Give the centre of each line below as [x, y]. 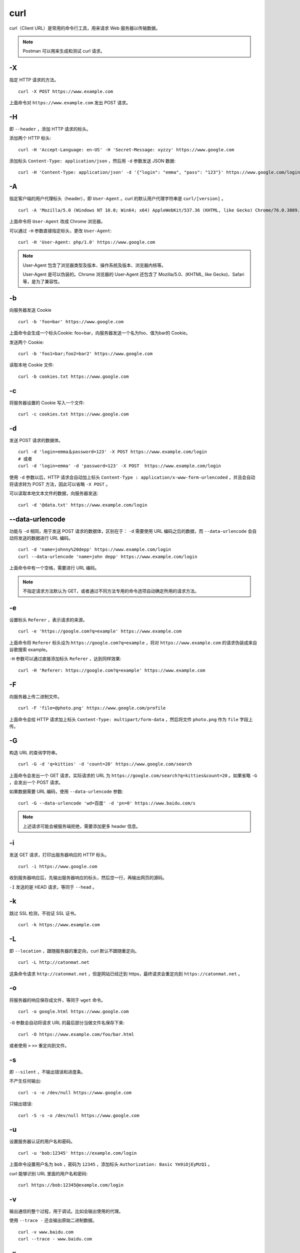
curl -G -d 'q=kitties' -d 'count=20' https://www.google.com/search [105, 764]
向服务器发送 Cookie [30, 310]
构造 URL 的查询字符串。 [34, 752]
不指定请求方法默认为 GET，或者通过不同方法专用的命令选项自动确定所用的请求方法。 [111, 591]
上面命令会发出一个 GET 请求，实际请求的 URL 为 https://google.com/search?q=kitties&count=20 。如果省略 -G [133, 775]
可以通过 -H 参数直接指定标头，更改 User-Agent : [60, 231]
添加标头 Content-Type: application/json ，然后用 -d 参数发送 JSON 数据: [92, 161]
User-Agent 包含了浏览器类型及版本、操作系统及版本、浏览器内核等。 [94, 265]
